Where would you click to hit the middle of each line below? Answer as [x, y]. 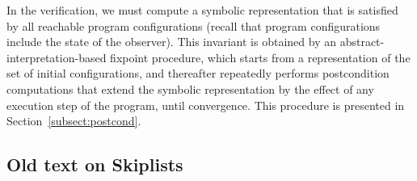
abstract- [362, 42]
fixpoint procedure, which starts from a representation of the [260, 57]
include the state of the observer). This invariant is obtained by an [171, 42]
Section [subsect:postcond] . [74, 121]
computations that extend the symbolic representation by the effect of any [190, 88]
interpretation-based [57, 57]
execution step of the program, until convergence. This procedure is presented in [206, 105]
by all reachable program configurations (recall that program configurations [194, 25]
